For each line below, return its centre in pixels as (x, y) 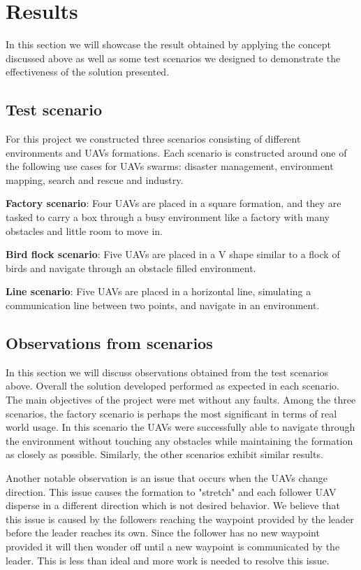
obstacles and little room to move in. (84, 230)
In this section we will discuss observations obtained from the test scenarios (167, 372)
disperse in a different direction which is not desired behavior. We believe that (173, 505)
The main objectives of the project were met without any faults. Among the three (181, 400)
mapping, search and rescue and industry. (95, 179)
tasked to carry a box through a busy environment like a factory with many (168, 217)
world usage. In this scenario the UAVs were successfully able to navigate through (180, 427)
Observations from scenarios (109, 343)
